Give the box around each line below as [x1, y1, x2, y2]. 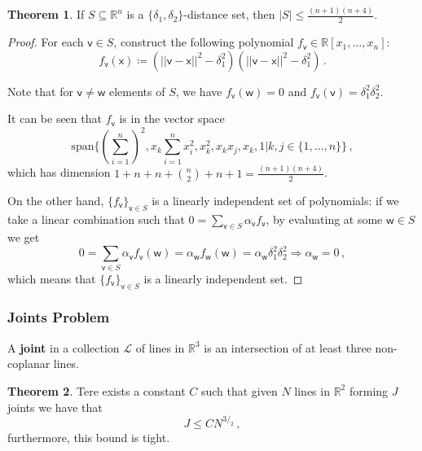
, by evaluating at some [266, 210, 383, 227]
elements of [108, 82, 165, 99]
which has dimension [7, 164, 111, 181]
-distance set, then [183, 6, 275, 23]
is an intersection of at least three [204, 339, 371, 356]
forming [349, 382, 389, 399]
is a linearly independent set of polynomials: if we [152, 191, 399, 208]
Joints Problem [7, 307, 110, 327]
